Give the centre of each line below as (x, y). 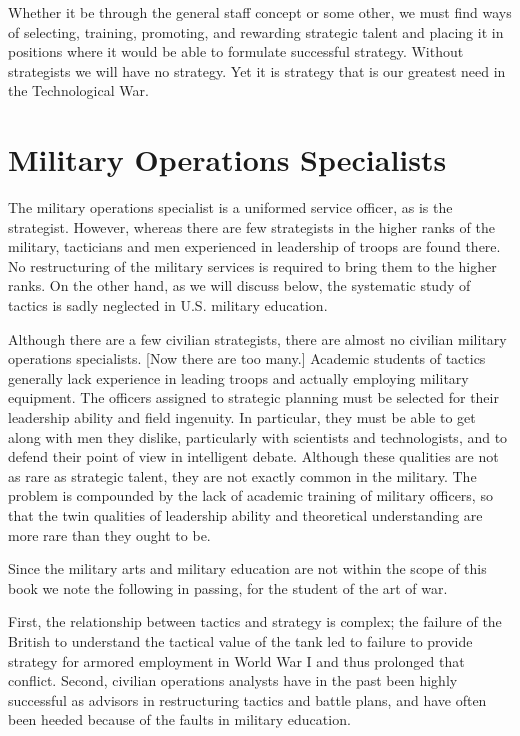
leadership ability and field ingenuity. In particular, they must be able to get (242, 417)
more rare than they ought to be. (109, 534)
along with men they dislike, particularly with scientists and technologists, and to (258, 436)
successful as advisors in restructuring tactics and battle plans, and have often (247, 699)
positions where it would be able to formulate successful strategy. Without (236, 51)
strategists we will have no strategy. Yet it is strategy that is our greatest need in (257, 70)
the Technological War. (78, 90)
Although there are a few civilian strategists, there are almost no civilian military (257, 338)
